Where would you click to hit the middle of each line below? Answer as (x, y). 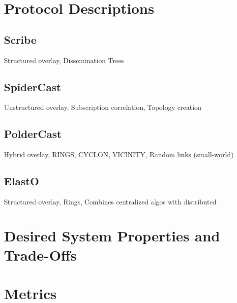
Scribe (20, 39)
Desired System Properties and (112, 235)
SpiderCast (33, 86)
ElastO (22, 181)
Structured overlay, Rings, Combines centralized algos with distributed (110, 201)
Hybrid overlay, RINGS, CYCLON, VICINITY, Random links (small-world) (119, 154)
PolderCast (33, 134)
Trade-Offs (40, 254)
